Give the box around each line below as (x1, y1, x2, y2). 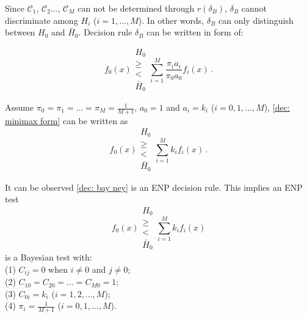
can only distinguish (219, 13, 294, 26)
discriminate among (5, 13, 78, 26)
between (5, 26, 35, 39)
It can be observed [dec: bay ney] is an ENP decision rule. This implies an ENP (5, 180, 303, 193)
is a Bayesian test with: (5, 251, 92, 264)
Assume (5, 101, 34, 114)
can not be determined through (78, 2, 195, 14)
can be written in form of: (146, 26, 244, 39)
